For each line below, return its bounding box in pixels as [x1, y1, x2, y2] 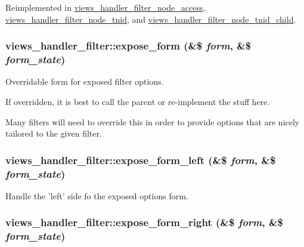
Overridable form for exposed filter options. [5, 75, 164, 88]
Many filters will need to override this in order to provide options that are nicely [5, 115, 300, 128]
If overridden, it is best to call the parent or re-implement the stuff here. [5, 95, 270, 107]
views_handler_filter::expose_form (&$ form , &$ [5, 38, 252, 53]
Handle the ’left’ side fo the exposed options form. [5, 189, 188, 202]
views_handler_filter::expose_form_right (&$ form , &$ [5, 215, 284, 230]
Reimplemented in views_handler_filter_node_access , [5, 1, 206, 13]
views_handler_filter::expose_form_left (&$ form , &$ [5, 152, 276, 167]
